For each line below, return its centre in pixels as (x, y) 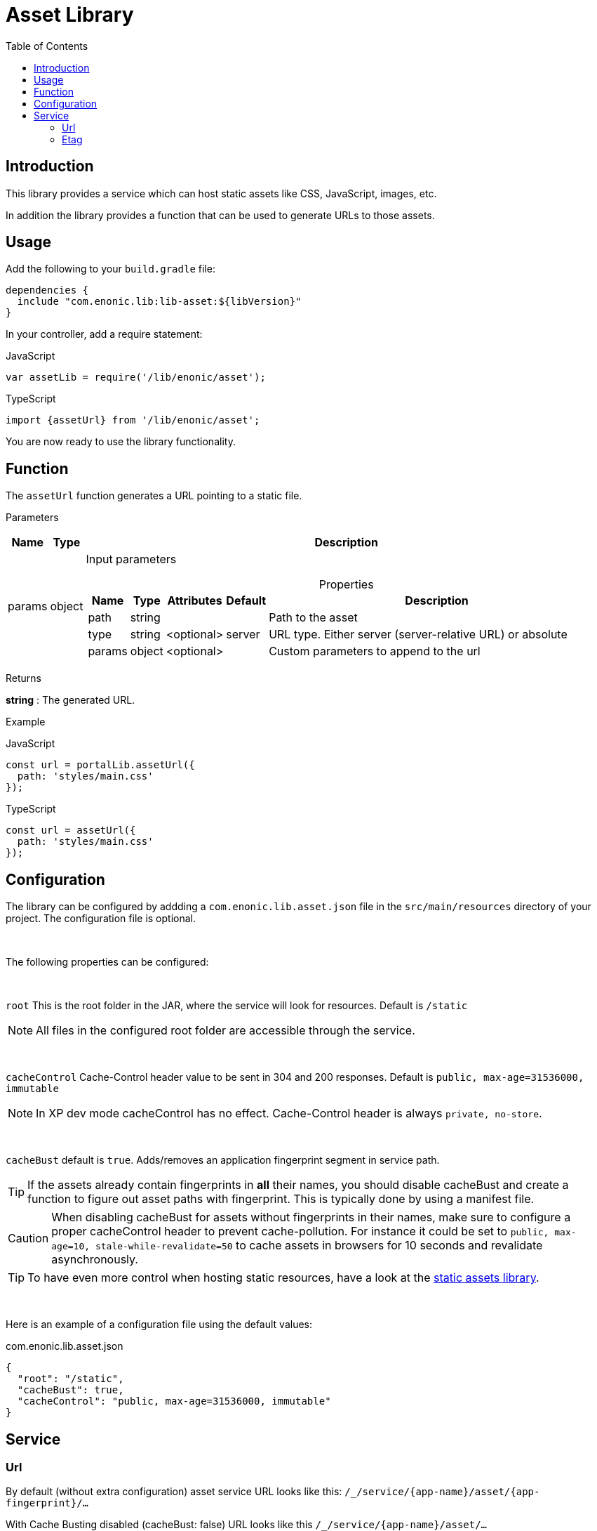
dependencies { (47, 290)
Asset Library (70, 15)
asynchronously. (95, 1260)
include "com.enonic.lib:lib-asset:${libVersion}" (159, 302)
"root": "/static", (71, 1379)
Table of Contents (47, 46)
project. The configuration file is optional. (101, 919)
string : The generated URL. (71, 700)
